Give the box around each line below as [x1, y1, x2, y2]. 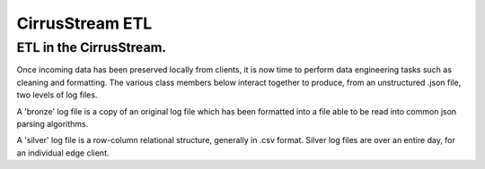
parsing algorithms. [16, 118, 89, 129]
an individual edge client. [16, 148, 110, 158]
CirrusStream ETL [16, 13, 153, 33]
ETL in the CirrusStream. [16, 39, 167, 55]
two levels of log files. [16, 89, 98, 100]
